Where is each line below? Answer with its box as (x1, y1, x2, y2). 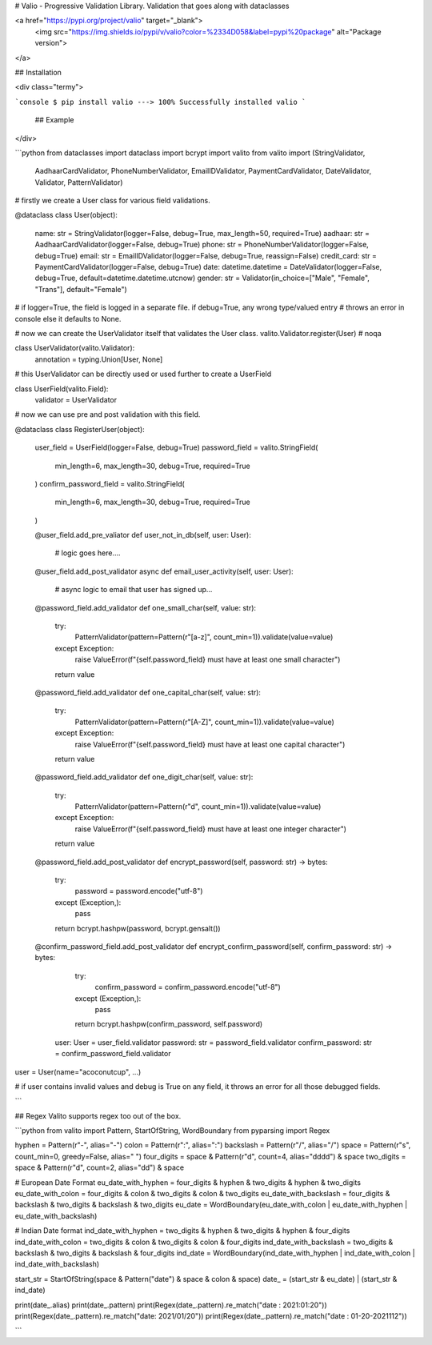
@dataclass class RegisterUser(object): (14, 424, 146, 434)
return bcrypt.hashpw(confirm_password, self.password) (74, 1019, 263, 1029)
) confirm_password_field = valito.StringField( (34, 478, 186, 488)
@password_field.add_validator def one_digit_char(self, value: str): (34, 772, 254, 782)
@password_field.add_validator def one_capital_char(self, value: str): (34, 687, 262, 697)
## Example (34, 115, 74, 125)
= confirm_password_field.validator (54, 1049, 171, 1059)
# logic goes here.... (54, 548, 121, 558)
